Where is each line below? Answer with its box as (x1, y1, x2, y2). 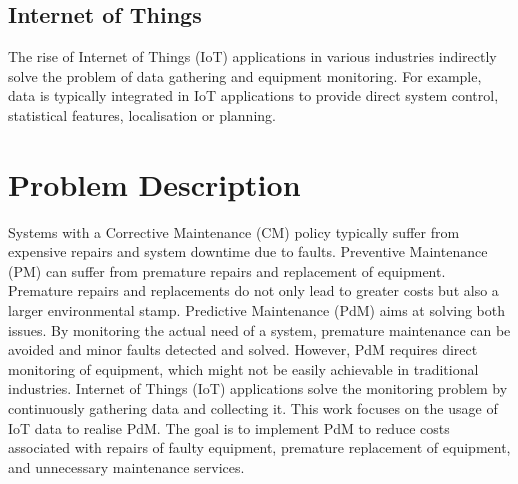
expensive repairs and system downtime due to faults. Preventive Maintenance (8, 241, 488, 262)
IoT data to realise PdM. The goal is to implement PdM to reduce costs (8, 417, 450, 438)
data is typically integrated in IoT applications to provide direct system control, (8, 85, 499, 106)
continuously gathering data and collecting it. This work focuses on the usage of (8, 398, 498, 419)
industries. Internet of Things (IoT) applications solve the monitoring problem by (8, 378, 508, 399)
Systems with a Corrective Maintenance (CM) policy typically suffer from (8, 221, 460, 242)
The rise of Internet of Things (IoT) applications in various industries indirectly (8, 46, 497, 67)
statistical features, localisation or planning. (8, 104, 276, 125)
